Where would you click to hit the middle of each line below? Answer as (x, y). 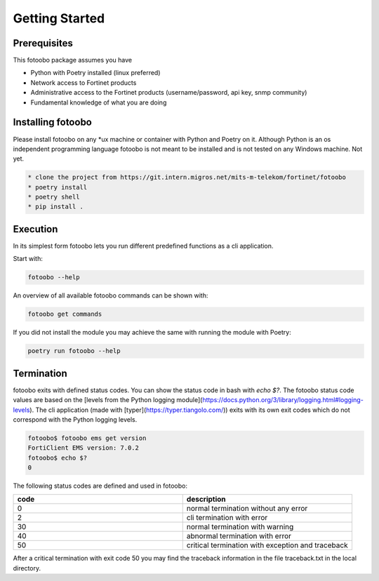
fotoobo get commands (65, 314)
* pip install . (56, 207)
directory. (27, 568)
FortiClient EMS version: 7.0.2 (84, 448)
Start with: (28, 259)
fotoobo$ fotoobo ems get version (87, 438)
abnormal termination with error (239, 536)
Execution (35, 229)
